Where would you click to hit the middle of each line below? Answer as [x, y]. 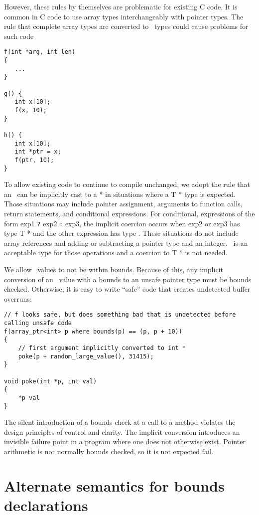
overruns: [18, 298]
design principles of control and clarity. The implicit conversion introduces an [122, 431]
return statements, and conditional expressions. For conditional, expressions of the [129, 213]
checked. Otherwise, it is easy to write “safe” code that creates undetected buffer [127, 289]
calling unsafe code [38, 323]
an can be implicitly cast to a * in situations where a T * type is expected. [120, 194]
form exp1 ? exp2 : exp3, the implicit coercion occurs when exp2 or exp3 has [122, 223]
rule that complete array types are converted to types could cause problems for [126, 26]
